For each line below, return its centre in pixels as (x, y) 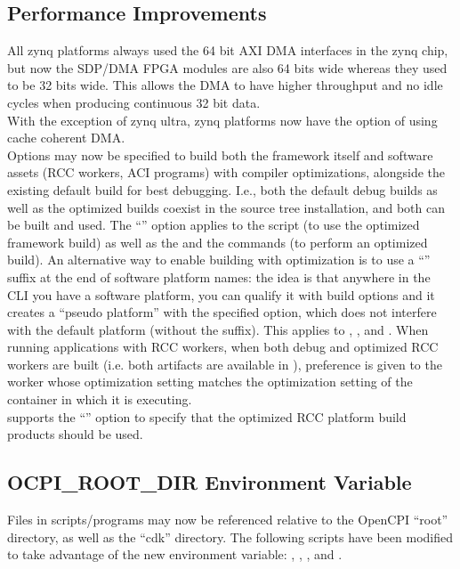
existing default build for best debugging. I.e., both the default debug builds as (222, 189)
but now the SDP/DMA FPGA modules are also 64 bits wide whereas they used (227, 67)
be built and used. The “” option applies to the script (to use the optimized (214, 225)
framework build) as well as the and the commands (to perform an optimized (218, 242)
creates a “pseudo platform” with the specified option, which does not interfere (222, 312)
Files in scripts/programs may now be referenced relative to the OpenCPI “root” (228, 520)
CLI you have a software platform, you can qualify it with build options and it (221, 294)
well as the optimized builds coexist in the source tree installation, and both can (226, 207)
